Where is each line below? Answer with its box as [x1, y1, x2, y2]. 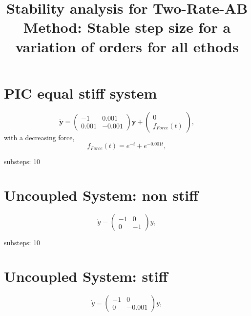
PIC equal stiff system [4, 83, 157, 103]
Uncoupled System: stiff [4, 266, 168, 286]
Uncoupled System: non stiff [4, 185, 199, 205]
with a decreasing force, [4, 132, 75, 142]
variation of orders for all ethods [15, 36, 239, 56]
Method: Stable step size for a [23, 17, 231, 37]
